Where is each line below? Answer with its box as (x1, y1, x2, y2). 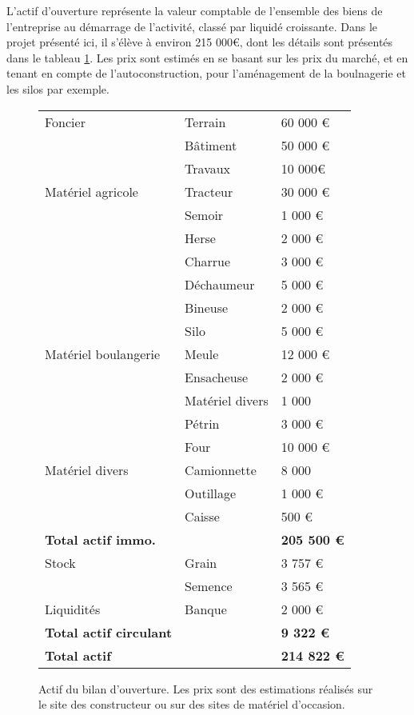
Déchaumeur (185, 274, 255, 294)
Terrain (185, 112, 226, 131)
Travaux (185, 158, 231, 178)
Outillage (185, 483, 237, 502)
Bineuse (185, 298, 229, 317)
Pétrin (185, 413, 220, 433)
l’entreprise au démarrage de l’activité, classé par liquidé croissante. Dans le (6, 18, 378, 34)
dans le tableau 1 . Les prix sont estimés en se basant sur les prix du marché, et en (6, 49, 408, 66)
